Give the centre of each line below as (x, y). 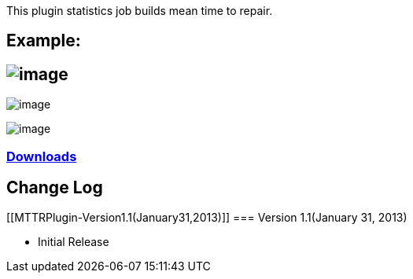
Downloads (42, 156)
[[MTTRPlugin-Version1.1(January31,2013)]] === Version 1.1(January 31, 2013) (207, 218)
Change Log (55, 188)
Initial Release (74, 242)
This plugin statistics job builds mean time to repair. (140, 11)
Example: (44, 41)
